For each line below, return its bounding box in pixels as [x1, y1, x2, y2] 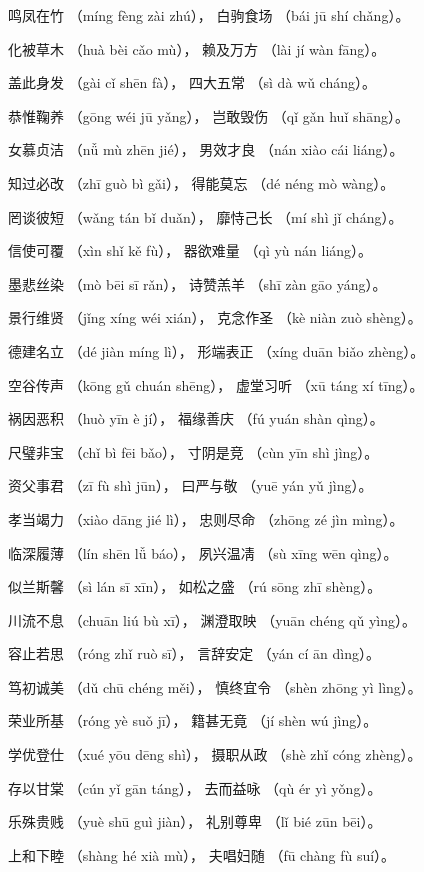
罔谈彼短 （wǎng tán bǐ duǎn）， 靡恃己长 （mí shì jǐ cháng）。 [8, 206, 403, 227]
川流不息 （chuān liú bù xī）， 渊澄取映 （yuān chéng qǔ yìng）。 [8, 609, 416, 630]
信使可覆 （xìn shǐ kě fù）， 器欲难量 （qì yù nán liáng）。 [8, 240, 373, 261]
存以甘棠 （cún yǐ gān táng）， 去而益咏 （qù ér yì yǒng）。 [8, 777, 382, 798]
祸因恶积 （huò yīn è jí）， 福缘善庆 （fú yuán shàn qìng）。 [8, 408, 384, 429]
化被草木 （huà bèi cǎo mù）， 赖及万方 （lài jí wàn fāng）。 [8, 38, 386, 59]
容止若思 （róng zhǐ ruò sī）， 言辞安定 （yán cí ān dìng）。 [8, 643, 380, 664]
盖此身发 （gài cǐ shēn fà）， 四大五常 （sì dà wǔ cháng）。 [8, 72, 377, 93]
